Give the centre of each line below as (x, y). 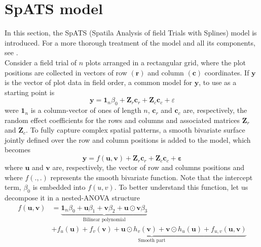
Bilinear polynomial (104, 220)
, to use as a (218, 82)
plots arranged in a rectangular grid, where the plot (165, 62)
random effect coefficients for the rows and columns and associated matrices (122, 120)
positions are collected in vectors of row (66, 72)
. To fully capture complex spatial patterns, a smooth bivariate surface (136, 130)
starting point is (30, 92)
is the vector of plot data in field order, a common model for (99, 82)
